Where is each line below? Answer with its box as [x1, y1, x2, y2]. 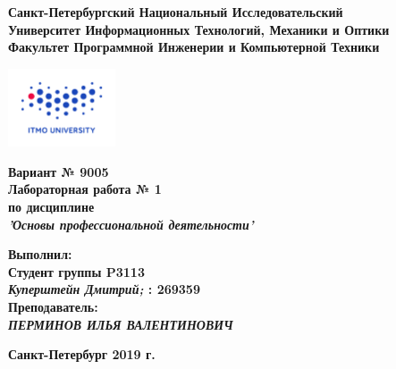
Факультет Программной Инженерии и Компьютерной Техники [8, 38, 380, 56]
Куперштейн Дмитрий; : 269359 [8, 280, 200, 298]
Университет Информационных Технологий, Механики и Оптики [8, 20, 390, 38]
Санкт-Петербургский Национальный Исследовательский [8, 3, 343, 21]
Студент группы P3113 [8, 262, 145, 281]
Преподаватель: [8, 297, 98, 315]
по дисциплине [8, 197, 95, 216]
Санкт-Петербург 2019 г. [8, 345, 156, 364]
